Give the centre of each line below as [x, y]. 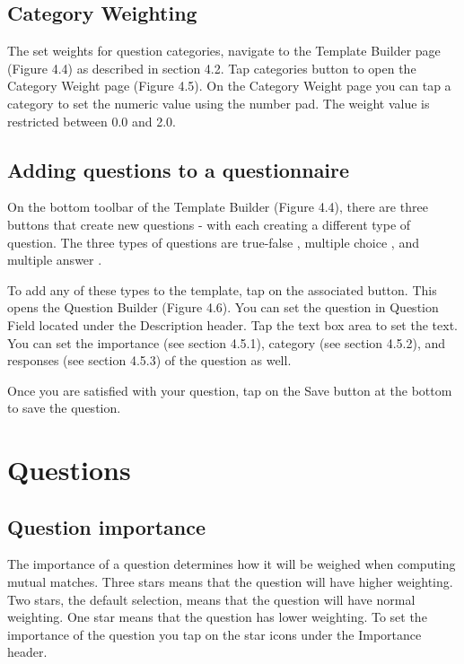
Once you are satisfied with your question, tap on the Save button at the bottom [230, 390]
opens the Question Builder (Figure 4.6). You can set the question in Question [223, 307]
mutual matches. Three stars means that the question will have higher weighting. [230, 582]
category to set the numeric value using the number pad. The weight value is [219, 103]
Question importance [107, 526]
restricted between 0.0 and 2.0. [92, 121]
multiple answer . [55, 260]
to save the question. [64, 408]
